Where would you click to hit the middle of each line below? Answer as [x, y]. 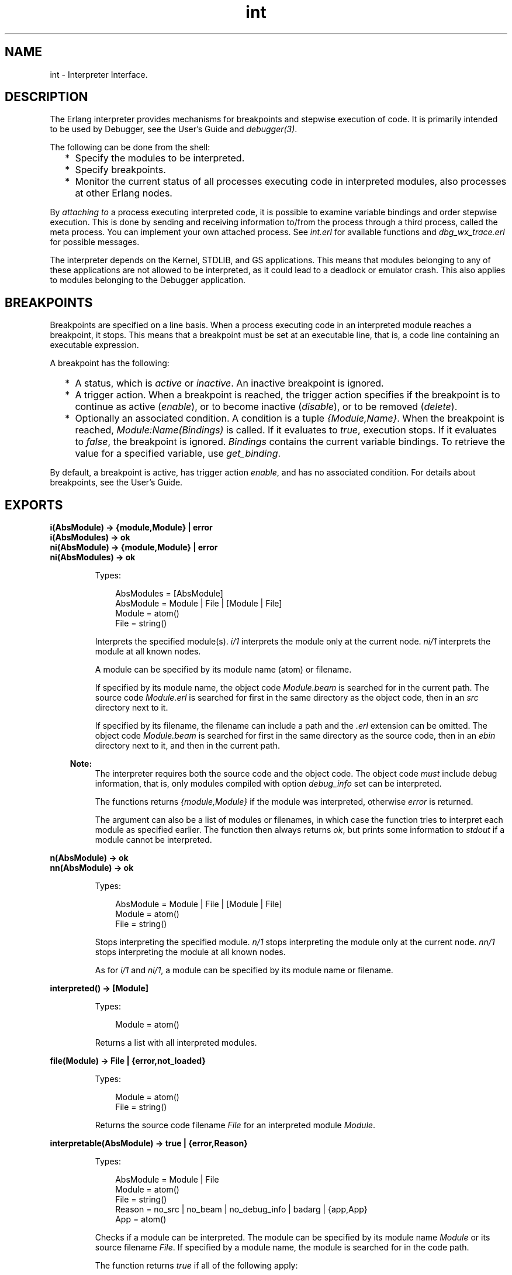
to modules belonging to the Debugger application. [148, 280]
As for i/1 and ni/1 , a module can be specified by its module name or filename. [244, 970]
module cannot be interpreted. [153, 840]
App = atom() [141, 1219]
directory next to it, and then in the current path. [188, 746]
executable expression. [94, 345]
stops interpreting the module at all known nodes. [190, 952]
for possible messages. [95, 242]
